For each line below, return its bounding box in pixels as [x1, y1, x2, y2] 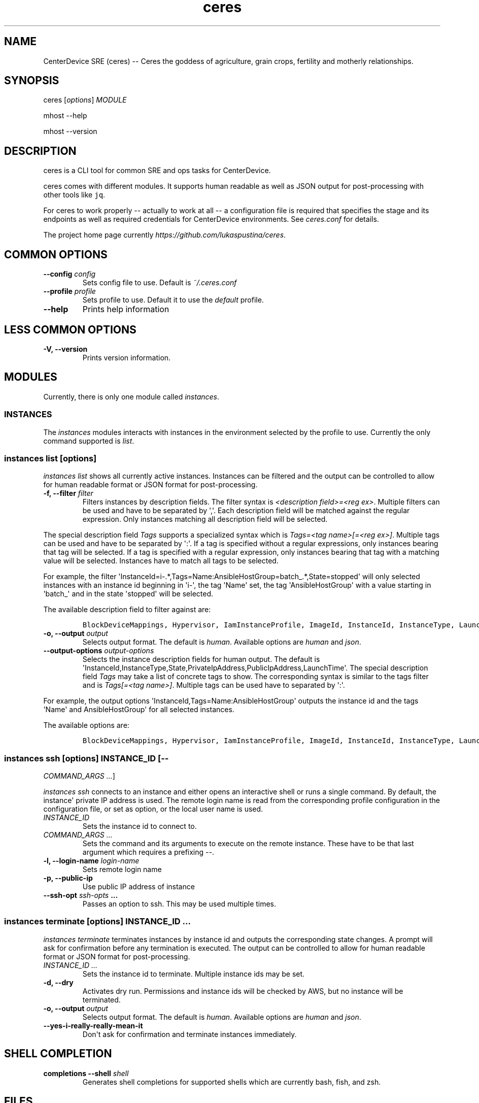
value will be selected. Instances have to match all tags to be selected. [43, 556, 279, 565]
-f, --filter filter [43, 489, 93, 498]
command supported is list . [43, 436, 134, 445]
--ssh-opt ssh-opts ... [43, 891, 118, 900]
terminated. [82, 995, 121, 1004]
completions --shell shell [43, 1068, 129, 1078]
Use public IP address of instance [82, 882, 195, 891]
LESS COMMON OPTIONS [4, 323, 136, 336]
